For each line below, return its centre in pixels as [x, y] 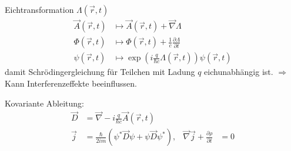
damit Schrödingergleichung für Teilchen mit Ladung [100, 72]
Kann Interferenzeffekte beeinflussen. [71, 83]
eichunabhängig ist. [239, 72]
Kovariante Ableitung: [45, 103]
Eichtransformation [39, 9]
